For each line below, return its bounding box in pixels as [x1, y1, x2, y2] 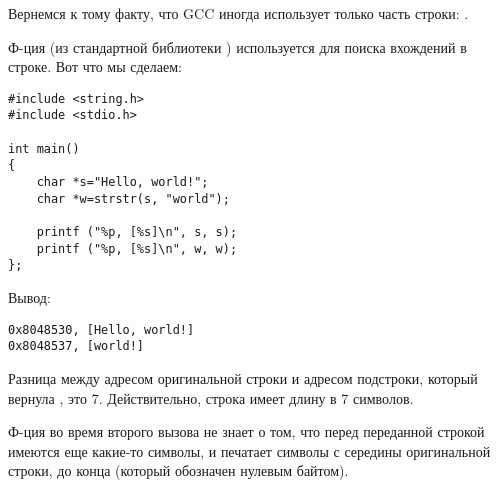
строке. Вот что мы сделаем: [8, 56, 182, 77]
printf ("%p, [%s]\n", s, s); [36, 225, 238, 240]
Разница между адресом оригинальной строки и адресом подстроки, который [8, 367, 478, 388]
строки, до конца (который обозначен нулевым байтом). [8, 460, 349, 481]
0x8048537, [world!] [8, 339, 145, 354]
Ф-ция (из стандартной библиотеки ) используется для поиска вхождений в [8, 36, 467, 57]
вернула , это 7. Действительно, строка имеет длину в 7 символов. [8, 387, 414, 408]
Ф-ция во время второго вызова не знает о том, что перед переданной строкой [8, 421, 485, 442]
